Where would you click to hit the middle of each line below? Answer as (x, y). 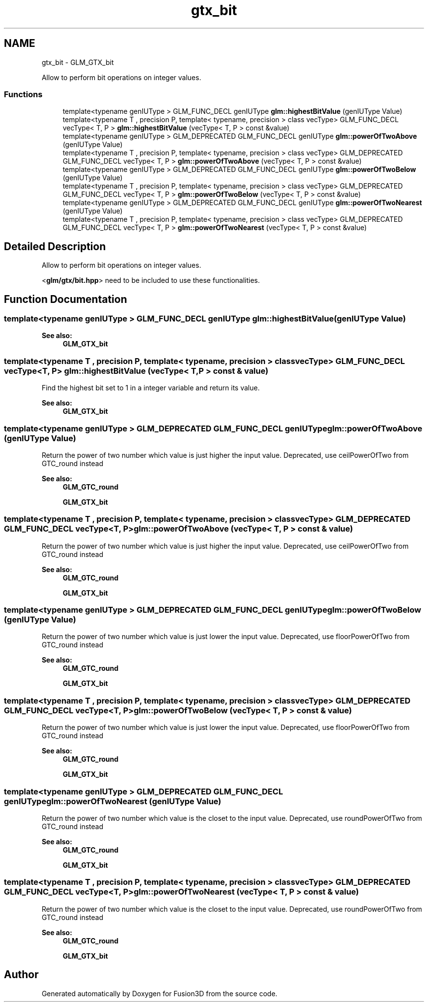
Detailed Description (55, 246)
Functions (23, 94)
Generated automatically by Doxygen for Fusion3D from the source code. (160, 993)
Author (21, 975)
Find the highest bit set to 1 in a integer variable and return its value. (151, 388)
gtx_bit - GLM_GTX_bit (78, 62)
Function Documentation (65, 299)
